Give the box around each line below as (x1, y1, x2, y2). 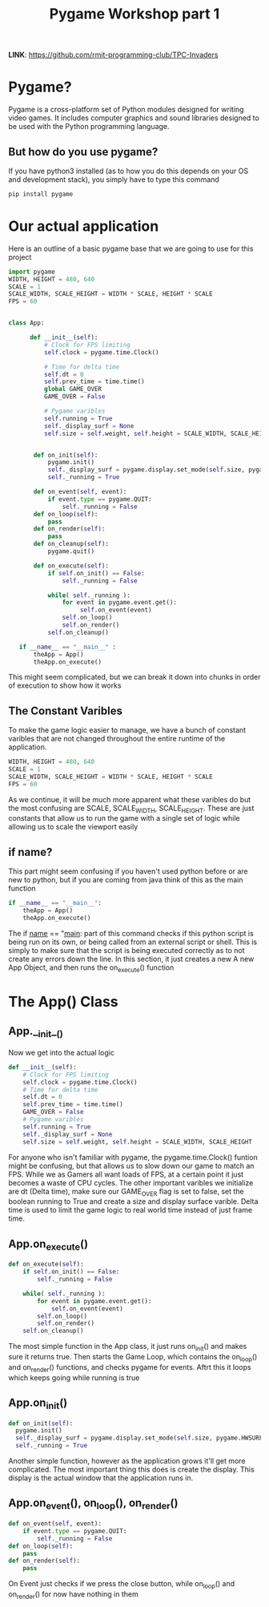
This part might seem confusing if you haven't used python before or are (8, 866, 248, 876)
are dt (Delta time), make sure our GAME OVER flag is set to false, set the (8, 1186, 244, 1198)
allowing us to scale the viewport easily (8, 822, 139, 832)
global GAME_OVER (43, 386, 102, 394)
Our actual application (8, 217, 159, 235)
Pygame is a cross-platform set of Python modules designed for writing (8, 105, 244, 115)
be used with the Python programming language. (8, 122, 170, 131)
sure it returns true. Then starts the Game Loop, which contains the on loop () (8, 1352, 258, 1363)
